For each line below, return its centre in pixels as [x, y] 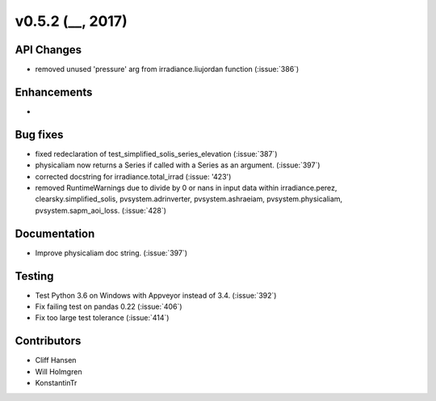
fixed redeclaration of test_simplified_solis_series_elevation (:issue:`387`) [156, 154]
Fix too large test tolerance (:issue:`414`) [102, 318]
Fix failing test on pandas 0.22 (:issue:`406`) [109, 306]
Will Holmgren [59, 371]
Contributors [48, 341]
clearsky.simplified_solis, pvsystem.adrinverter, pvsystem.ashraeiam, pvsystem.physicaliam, [189, 199]
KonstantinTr [56, 383]
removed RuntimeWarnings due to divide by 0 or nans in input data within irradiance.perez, [186, 188]
